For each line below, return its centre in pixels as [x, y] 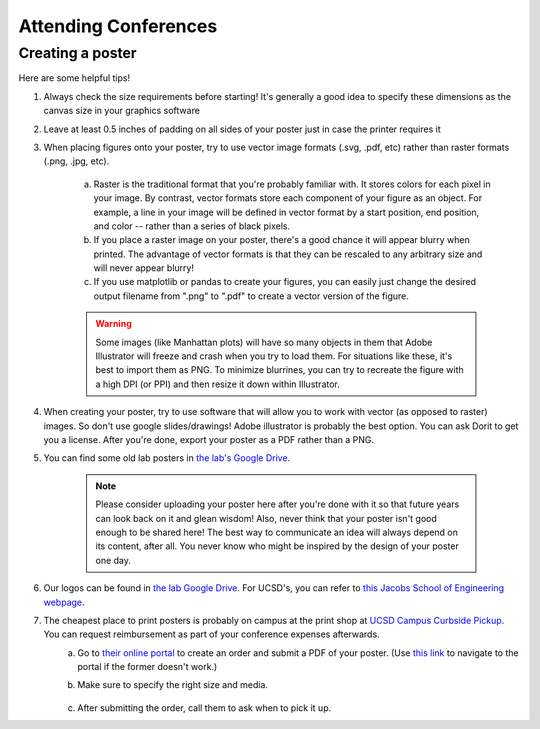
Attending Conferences [118, 26]
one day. [113, 560]
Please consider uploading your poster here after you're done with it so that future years [277, 504]
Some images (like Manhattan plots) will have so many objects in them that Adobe [264, 342]
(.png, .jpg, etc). [76, 161]
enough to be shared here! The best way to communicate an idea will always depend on [277, 532]
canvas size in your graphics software [121, 111]
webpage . [64, 602]
